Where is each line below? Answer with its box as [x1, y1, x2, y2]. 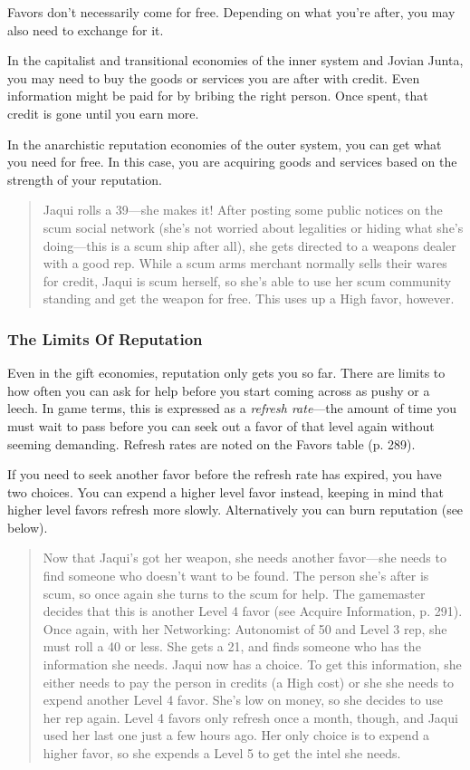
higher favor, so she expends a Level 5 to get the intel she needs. [43, 744, 401, 762]
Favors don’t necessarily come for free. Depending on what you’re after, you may [7, 3, 456, 21]
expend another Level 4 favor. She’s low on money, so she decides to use [43, 690, 444, 709]
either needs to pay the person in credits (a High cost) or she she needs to [43, 672, 455, 691]
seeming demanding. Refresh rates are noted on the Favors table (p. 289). [7, 434, 416, 453]
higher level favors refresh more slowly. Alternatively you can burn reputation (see [7, 500, 464, 519]
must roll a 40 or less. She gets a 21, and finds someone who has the [43, 637, 421, 656]
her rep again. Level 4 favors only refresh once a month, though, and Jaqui [43, 707, 458, 727]
